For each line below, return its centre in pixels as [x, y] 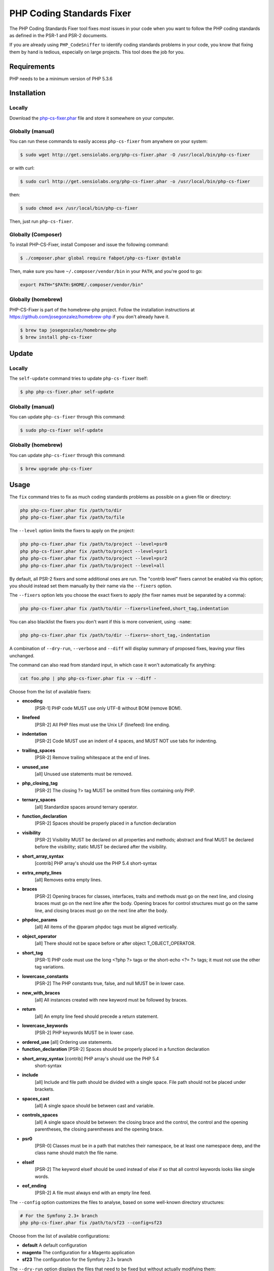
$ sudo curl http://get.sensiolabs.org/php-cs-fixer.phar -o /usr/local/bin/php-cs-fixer [135, 181]
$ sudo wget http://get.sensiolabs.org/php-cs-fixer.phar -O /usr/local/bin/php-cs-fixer [135, 155]
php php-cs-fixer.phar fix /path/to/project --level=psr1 [94, 551]
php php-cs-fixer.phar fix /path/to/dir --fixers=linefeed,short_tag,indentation [125, 609]
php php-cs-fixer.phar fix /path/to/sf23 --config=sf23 [91, 1223]
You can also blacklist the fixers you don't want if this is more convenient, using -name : [100, 622]
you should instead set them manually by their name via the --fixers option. [91, 586]
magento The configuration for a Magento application [78, 1252]
